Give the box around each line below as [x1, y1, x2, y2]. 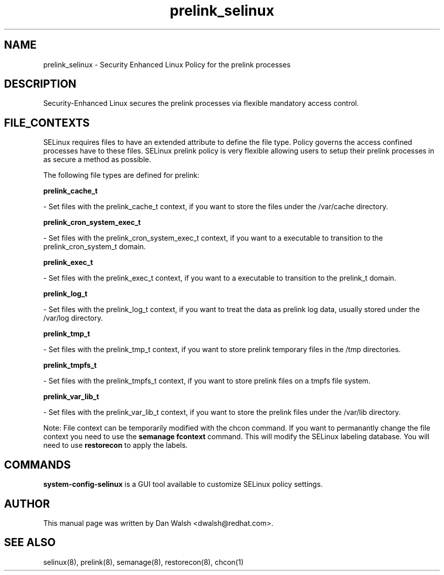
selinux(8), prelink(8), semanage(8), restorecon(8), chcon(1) [43, 557, 244, 566]
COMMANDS [4, 458, 71, 471]
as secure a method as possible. [43, 155, 152, 164]
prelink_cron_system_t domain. [43, 242, 146, 251]
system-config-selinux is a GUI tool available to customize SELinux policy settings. [43, 480, 323, 489]
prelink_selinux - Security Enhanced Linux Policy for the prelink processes [43, 60, 291, 69]
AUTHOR [4, 497, 50, 510]
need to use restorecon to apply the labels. [43, 441, 188, 450]
